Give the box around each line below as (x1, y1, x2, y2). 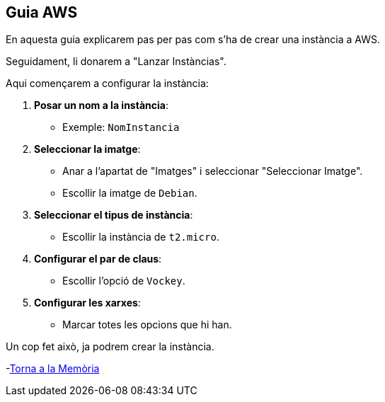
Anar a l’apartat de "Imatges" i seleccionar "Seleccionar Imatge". (62, 165, 363, 178)
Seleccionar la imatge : (34, 143, 141, 156)
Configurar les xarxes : (34, 297, 141, 309)
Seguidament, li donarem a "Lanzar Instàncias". (6, 55, 226, 68)
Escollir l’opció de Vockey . (62, 275, 185, 287)
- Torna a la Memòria (6, 362, 100, 375)
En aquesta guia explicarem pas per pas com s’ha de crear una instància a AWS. (6, 33, 380, 46)
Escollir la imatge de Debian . (62, 187, 197, 200)
